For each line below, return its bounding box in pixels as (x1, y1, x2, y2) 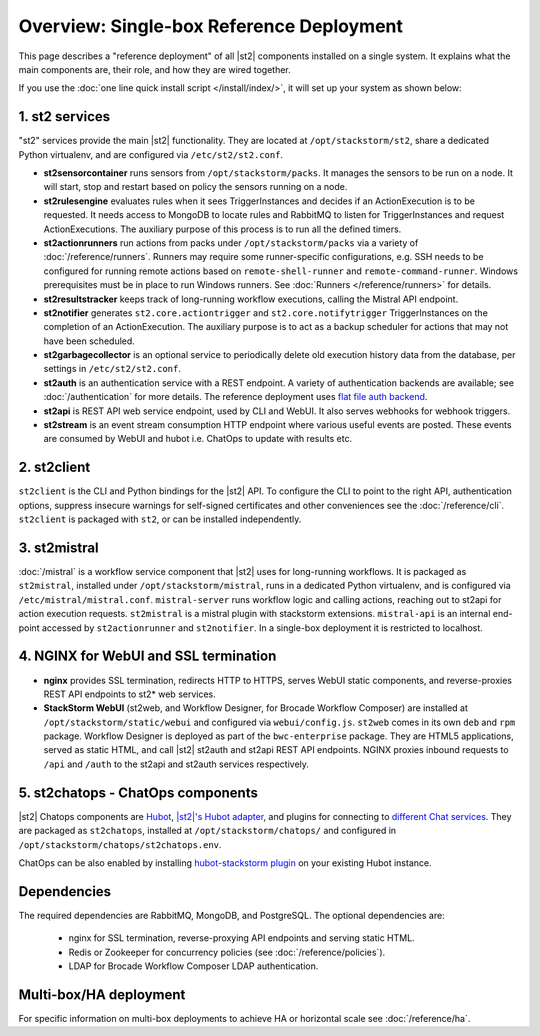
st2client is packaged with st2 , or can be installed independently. (18, 513, 302, 525)
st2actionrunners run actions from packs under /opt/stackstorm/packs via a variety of (43, 236, 419, 249)
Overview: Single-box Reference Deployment (18, 15, 404, 37)
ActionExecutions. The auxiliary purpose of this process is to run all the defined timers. (43, 223, 402, 235)
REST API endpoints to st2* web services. (43, 688, 217, 700)
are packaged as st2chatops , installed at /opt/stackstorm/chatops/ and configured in (18, 825, 397, 837)
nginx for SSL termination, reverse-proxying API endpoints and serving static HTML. (68, 932, 415, 944)
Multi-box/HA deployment (18, 986, 186, 1003)
